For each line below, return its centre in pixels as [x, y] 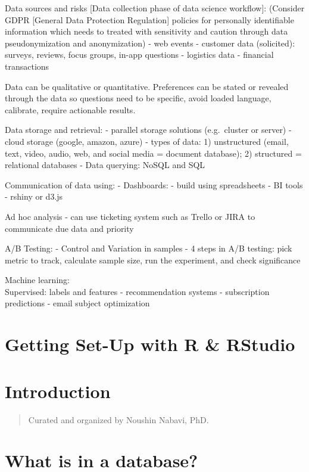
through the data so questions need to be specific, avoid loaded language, [138, 98]
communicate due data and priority [69, 228]
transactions [27, 66]
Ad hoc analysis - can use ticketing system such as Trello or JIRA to [130, 216]
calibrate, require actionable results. [70, 109]
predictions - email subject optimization [77, 303]
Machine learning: [37, 280]
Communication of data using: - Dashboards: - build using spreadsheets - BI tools [154, 184]
